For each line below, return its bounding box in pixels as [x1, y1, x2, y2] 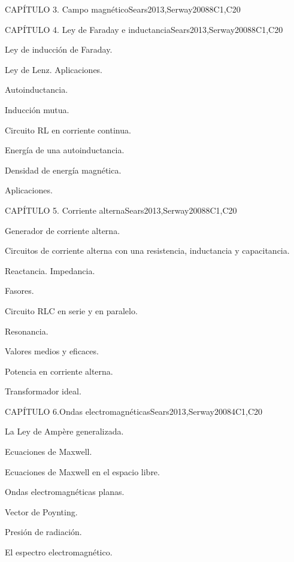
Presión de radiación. [5, 525, 82, 538]
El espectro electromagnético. [5, 546, 113, 558]
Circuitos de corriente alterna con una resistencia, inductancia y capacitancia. [5, 244, 290, 257]
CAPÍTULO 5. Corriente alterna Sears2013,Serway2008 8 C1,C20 [5, 203, 237, 216]
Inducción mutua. [5, 103, 69, 116]
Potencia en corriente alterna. [5, 364, 113, 377]
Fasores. [5, 284, 34, 297]
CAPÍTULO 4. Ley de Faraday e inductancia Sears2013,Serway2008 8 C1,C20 [5, 23, 283, 35]
